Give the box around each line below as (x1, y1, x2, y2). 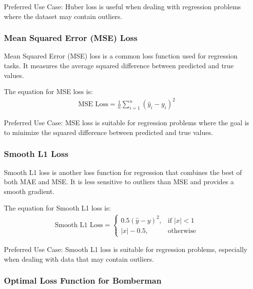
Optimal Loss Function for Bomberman (4, 274, 162, 287)
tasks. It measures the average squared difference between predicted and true (4, 60, 234, 70)
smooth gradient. (4, 186, 55, 196)
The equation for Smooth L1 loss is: (4, 202, 111, 212)
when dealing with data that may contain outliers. (4, 253, 154, 264)
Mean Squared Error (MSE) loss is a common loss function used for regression (4, 51, 238, 61)
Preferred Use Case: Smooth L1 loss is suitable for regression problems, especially (4, 244, 248, 254)
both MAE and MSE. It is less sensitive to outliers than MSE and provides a (4, 176, 234, 187)
